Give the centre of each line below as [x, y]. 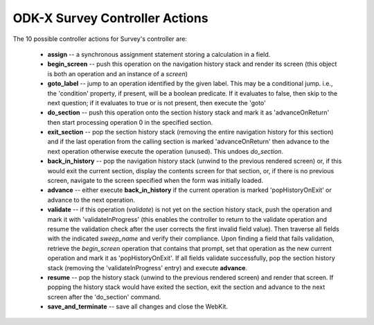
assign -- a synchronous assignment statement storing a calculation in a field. [159, 54]
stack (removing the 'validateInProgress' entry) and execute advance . [148, 267]
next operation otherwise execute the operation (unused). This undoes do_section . [166, 151]
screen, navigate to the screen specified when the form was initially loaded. [155, 181]
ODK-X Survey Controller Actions [110, 18]
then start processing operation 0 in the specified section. [130, 122]
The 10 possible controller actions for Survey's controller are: [100, 39]
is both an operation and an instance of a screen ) [118, 73]
